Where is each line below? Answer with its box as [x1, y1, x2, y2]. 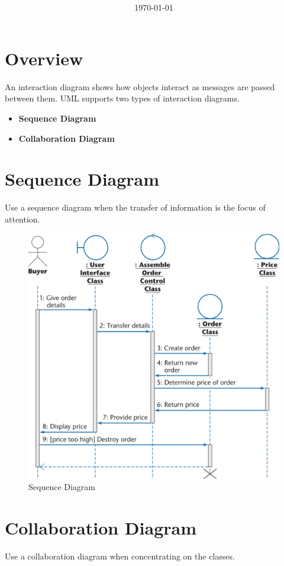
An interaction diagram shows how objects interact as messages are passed [5, 80, 275, 93]
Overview [5, 46, 83, 70]
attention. [5, 212, 40, 225]
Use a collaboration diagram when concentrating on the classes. [5, 549, 235, 562]
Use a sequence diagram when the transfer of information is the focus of [5, 201, 266, 214]
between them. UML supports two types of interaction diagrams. [5, 92, 240, 104]
